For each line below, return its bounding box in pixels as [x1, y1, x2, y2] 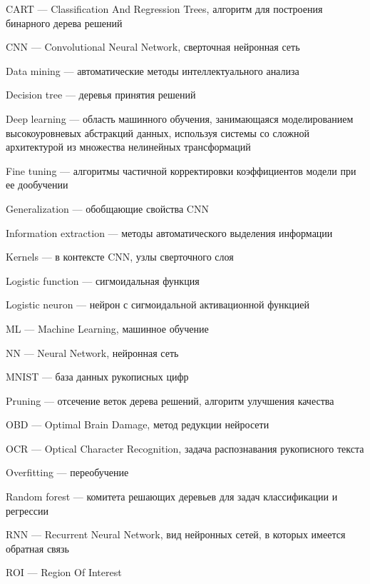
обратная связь [6, 540, 69, 555]
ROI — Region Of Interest [6, 565, 122, 580]
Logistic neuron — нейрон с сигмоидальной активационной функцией [6, 297, 309, 312]
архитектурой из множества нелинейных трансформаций [6, 139, 251, 154]
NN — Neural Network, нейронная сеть [6, 345, 179, 360]
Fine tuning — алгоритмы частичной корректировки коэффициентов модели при [6, 163, 356, 178]
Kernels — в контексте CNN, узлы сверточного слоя [6, 249, 234, 264]
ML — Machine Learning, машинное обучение [6, 321, 209, 336]
